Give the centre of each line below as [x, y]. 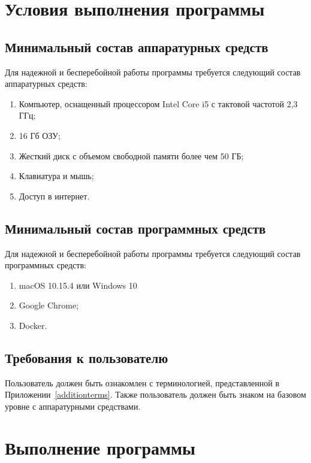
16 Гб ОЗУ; [40, 135]
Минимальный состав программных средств [135, 228]
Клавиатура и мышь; [56, 176]
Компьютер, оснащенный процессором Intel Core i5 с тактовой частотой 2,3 [158, 103]
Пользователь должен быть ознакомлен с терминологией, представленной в [142, 382]
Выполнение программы [100, 447]
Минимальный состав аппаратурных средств [137, 46]
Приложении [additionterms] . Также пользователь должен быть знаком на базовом [155, 394]
